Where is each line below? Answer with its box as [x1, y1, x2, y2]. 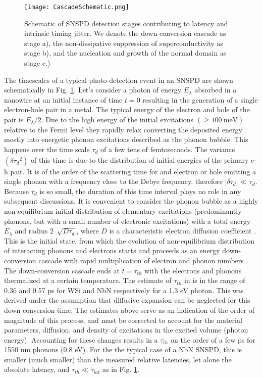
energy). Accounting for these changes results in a [4, 334, 158, 345]
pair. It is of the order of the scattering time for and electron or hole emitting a [10, 166, 256, 176]
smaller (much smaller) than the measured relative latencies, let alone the [4, 354, 232, 364]
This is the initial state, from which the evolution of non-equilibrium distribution [4, 235, 254, 246]
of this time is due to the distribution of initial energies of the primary [31, 155, 249, 165]
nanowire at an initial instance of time [4, 94, 123, 105]
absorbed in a [194, 84, 237, 95]
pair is [4, 114, 24, 124]
